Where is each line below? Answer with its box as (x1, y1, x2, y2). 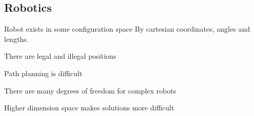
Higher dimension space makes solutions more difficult (4, 102, 174, 113)
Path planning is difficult (4, 67, 83, 78)
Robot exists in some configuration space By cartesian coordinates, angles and (4, 24, 250, 34)
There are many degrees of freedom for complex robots (4, 85, 177, 96)
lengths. (4, 33, 29, 44)
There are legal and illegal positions (4, 51, 116, 61)
